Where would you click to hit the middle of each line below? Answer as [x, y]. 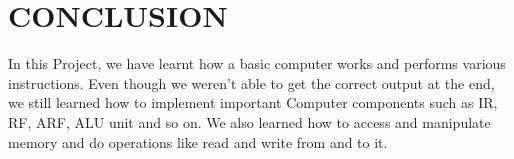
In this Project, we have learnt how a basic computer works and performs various [257, 63]
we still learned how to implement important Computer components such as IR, [253, 102]
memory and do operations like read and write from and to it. [198, 141]
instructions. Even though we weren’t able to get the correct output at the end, [251, 82]
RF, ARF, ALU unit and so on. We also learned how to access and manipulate [249, 121]
